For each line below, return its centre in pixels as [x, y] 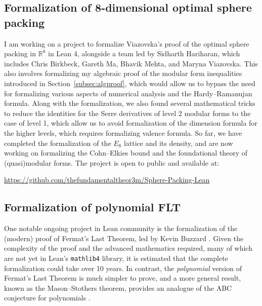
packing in [20, 53]
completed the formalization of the [58, 143]
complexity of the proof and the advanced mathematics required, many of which [128, 248]
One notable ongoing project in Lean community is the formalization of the [121, 228]
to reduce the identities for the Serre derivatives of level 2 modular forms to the [127, 113]
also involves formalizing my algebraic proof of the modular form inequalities [123, 73]
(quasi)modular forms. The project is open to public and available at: [112, 162]
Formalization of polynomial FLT [92, 207]
